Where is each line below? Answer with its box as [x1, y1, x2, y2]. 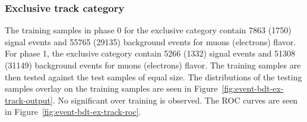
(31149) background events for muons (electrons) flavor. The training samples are [5, 59, 301, 71]
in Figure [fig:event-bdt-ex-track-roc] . [5, 105, 141, 118]
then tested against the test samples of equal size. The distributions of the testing [5, 70, 302, 83]
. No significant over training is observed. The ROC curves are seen [52, 93, 298, 106]
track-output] [5, 93, 53, 106]
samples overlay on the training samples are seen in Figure [5, 82, 218, 95]
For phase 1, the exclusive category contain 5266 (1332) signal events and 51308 [5, 47, 295, 60]
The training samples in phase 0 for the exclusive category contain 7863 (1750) [5, 24, 292, 36]
